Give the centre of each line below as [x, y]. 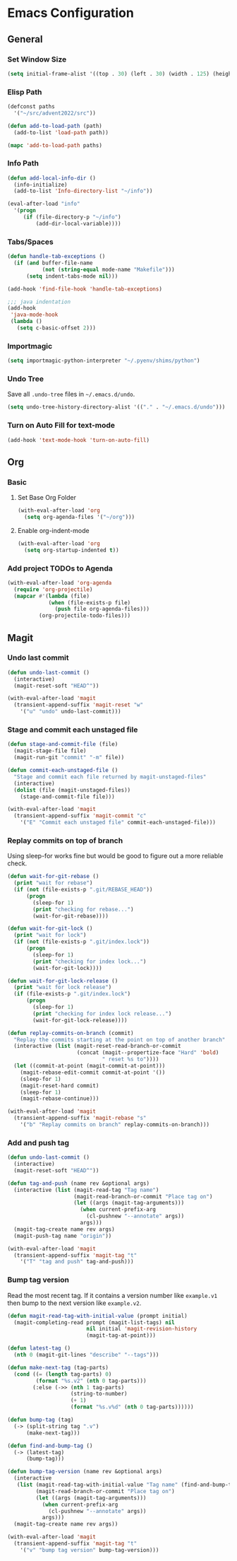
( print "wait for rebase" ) [53, 883]
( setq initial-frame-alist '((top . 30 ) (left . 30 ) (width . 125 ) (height [121, 74]
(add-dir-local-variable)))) [78, 223]
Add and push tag [38, 1142]
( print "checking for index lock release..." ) [102, 1013]
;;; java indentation [39, 302]
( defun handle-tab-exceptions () [56, 257]
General [25, 39]
